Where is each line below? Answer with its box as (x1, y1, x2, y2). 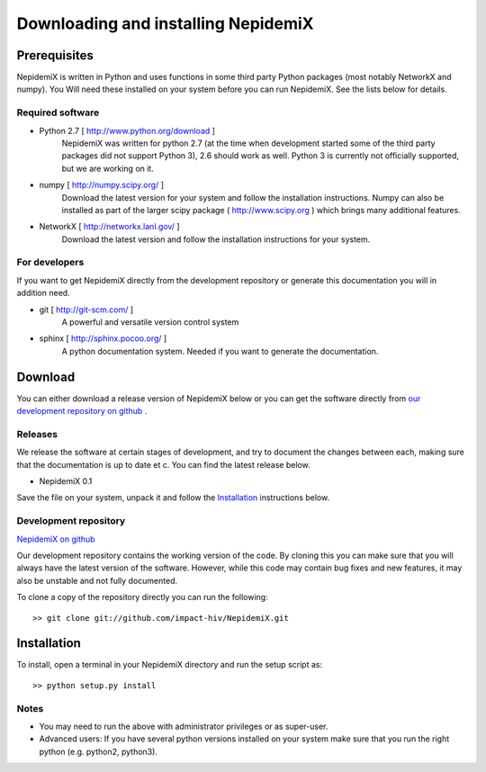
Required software (16, 106, 100, 119)
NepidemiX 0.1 (39, 476, 93, 487)
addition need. (16, 288, 71, 299)
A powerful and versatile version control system (61, 317, 239, 328)
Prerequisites (16, 48, 94, 63)
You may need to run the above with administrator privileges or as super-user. (39, 721, 328, 732)
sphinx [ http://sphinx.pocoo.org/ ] (39, 333, 167, 344)
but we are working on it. (61, 163, 155, 174)
